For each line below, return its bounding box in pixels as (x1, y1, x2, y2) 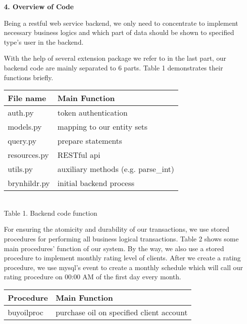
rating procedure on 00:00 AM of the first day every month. (4, 272, 181, 282)
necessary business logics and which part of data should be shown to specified (4, 27, 234, 37)
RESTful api (57, 149, 100, 161)
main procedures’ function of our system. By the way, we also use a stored (4, 243, 224, 253)
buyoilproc (8, 306, 44, 318)
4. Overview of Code (4, 1, 74, 11)
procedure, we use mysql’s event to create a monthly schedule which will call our (4, 262, 243, 272)
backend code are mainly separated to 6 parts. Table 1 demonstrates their (4, 62, 223, 72)
